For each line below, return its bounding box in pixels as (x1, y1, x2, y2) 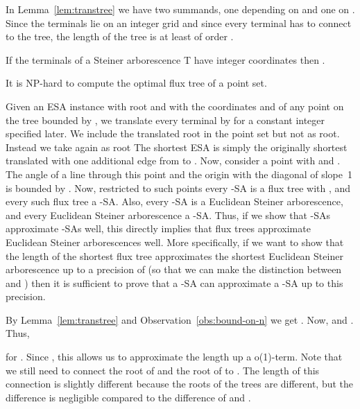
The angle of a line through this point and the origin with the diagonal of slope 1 (6, 166, 353, 181)
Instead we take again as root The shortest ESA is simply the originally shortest (6, 139, 348, 154)
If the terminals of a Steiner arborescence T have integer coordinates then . (6, 52, 325, 67)
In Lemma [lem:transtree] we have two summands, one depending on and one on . (6, 2, 355, 16)
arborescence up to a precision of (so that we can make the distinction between (6, 262, 342, 277)
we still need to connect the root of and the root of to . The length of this (6, 363, 320, 377)
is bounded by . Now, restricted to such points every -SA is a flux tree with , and (6, 180, 351, 195)
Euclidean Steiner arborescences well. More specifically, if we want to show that (6, 234, 344, 249)
